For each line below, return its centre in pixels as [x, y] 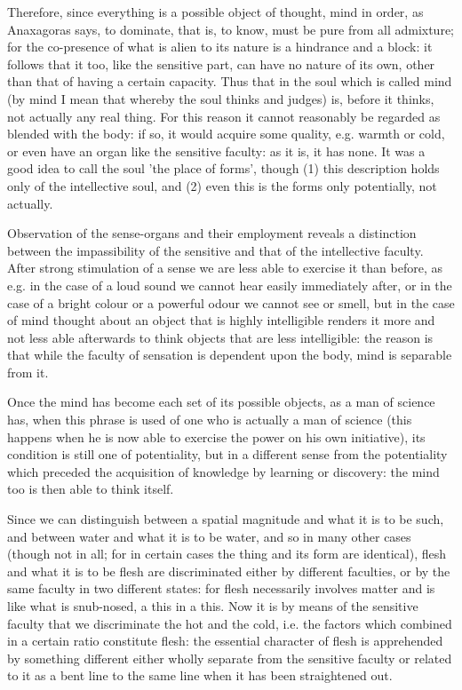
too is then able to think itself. [91, 489]
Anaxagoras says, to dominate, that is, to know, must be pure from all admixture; [231, 29]
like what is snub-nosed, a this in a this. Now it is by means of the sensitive [213, 606]
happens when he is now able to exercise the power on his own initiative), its [216, 436]
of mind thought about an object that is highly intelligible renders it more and [221, 320]
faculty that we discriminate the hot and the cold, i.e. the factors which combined [230, 623]
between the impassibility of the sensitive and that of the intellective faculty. [215, 250]
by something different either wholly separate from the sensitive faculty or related [230, 658]
